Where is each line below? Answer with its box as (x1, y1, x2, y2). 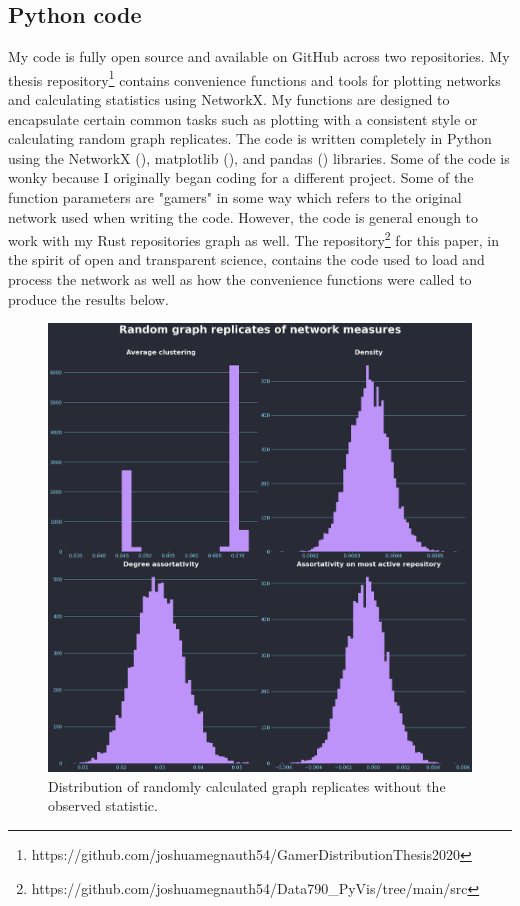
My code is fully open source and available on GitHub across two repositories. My (8, 46, 510, 67)
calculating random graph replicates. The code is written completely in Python (8, 128, 492, 149)
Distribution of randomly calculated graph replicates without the (48, 775, 446, 796)
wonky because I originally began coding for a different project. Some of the (8, 167, 474, 188)
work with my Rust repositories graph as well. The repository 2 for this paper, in (8, 227, 499, 250)
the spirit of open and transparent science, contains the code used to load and (8, 249, 485, 270)
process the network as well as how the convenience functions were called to (8, 269, 472, 290)
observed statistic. (48, 795, 158, 816)
